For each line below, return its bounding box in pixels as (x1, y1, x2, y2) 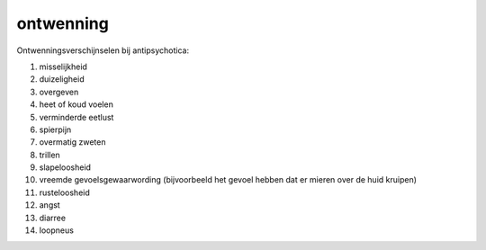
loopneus (39, 225, 74, 236)
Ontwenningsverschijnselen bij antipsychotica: (16, 45, 189, 56)
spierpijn (39, 124, 72, 135)
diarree (39, 212, 67, 223)
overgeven (39, 86, 79, 97)
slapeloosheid (39, 162, 92, 173)
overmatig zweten (39, 137, 106, 147)
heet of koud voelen (39, 99, 114, 110)
